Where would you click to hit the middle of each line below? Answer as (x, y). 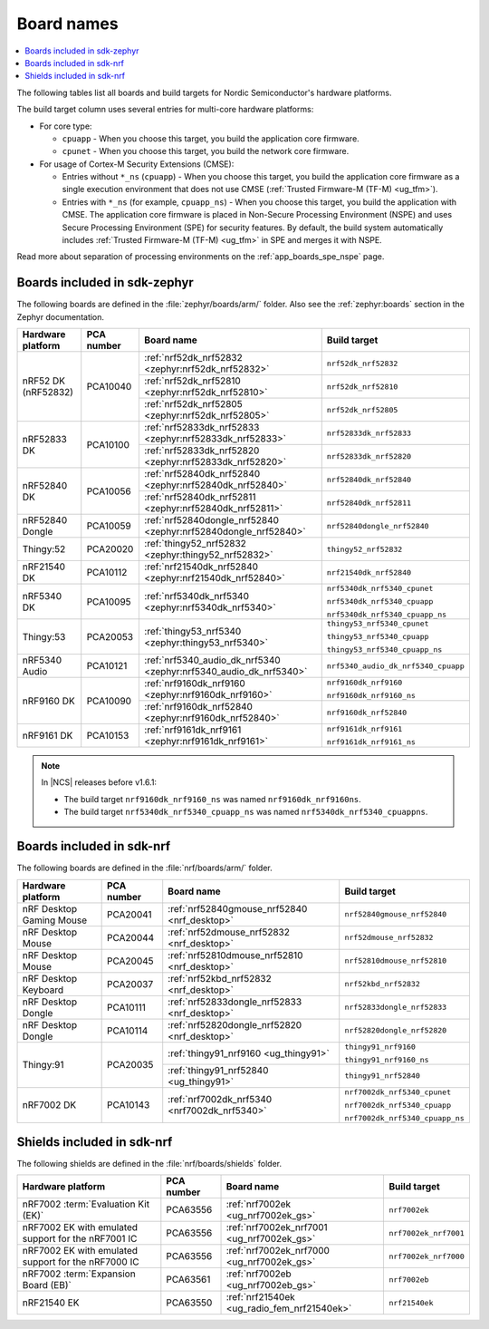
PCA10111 (126, 1007)
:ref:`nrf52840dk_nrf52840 (202, 474)
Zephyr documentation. (60, 316)
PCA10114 (127, 1031)
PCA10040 (109, 387)
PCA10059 (109, 526)
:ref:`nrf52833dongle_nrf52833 (235, 1002)
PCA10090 (109, 701)
